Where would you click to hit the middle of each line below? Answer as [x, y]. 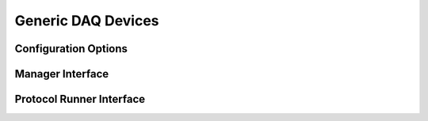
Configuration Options [71, 49]
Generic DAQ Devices [87, 21]
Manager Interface [62, 74]
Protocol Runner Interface [80, 99]
